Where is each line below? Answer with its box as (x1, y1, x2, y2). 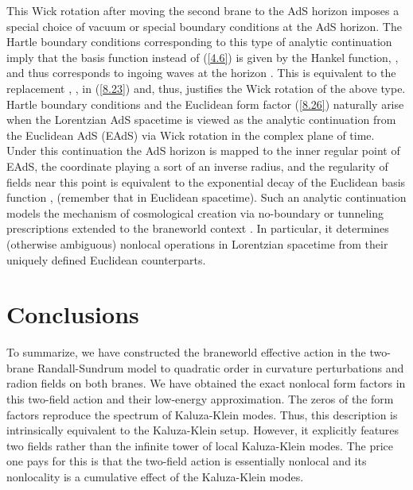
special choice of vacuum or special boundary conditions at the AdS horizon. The (6, 17, 402, 34)
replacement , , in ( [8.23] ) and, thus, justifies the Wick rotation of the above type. (6, 79, 406, 96)
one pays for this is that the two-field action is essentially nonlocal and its (6, 453, 367, 469)
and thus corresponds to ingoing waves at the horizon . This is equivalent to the (6, 64, 396, 81)
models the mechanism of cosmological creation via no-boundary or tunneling (6, 204, 384, 221)
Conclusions (6, 298, 139, 330)
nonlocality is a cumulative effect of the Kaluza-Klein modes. (6, 468, 304, 484)
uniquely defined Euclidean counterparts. (6, 251, 206, 268)
